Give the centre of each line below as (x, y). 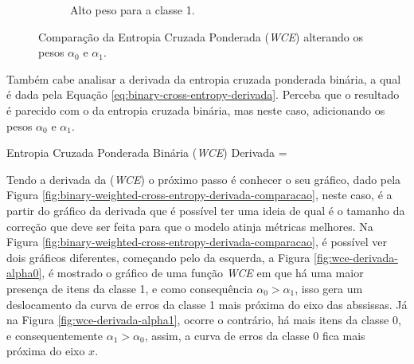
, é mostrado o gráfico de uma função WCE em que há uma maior (203, 273)
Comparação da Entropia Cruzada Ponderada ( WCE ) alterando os (201, 36)
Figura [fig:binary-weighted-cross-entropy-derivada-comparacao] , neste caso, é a (199, 195)
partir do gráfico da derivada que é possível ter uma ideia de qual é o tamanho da (206, 210)
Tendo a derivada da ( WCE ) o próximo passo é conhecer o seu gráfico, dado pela (204, 179)
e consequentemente (55, 335)
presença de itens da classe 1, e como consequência (130, 288)
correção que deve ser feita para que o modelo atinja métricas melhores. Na (190, 226)
